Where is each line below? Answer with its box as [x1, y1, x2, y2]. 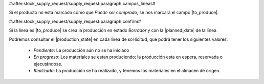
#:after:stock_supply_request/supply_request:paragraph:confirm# [9, 18, 141, 24]
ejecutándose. [33, 61, 63, 67]
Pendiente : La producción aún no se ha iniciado [33, 47, 130, 53]
